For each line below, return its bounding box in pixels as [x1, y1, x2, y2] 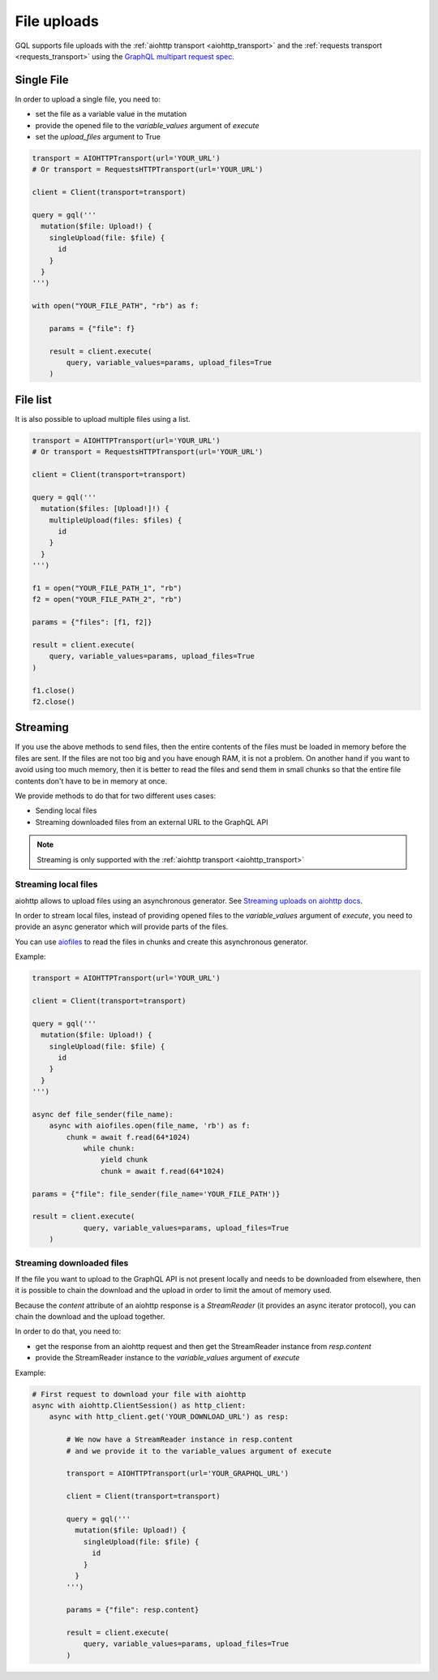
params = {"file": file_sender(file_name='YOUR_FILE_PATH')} [32, 1189, 281, 1198]
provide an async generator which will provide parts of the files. [15, 922, 229, 932]
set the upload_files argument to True [35, 132, 161, 142]
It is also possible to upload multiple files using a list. [15, 414, 191, 423]
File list [15, 393, 53, 406]
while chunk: [83, 1144, 135, 1154]
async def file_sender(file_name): [32, 1110, 174, 1119]
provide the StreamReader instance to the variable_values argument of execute [35, 1353, 300, 1363]
